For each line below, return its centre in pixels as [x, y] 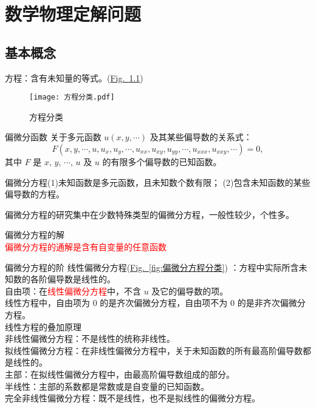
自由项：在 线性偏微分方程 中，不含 [73, 291]
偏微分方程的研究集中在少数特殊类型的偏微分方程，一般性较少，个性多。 [149, 214]
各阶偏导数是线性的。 [73, 279]
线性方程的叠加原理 [43, 326]
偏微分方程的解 [35, 235]
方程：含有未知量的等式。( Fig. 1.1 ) [74, 77]
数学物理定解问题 [73, 14]
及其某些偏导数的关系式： [201, 137]
